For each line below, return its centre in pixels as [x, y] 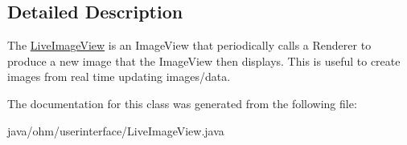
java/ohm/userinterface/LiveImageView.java [116, 130]
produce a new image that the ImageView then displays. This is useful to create [204, 60]
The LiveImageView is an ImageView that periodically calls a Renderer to [189, 45]
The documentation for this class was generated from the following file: [182, 103]
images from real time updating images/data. [119, 77]
